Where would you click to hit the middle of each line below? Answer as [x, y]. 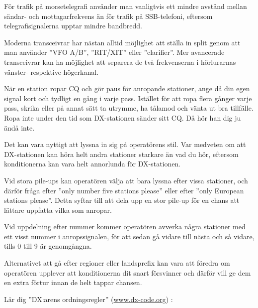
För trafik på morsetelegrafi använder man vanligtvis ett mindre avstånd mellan [126, 6]
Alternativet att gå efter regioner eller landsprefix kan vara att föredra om [117, 263]
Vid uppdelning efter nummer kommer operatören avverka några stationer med [125, 227]
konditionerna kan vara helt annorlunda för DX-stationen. [92, 164]
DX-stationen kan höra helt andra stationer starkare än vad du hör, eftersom [121, 154]
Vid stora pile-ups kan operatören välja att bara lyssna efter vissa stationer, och [126, 180]
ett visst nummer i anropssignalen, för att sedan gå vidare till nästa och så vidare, [129, 236]
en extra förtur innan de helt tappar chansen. [73, 282]
